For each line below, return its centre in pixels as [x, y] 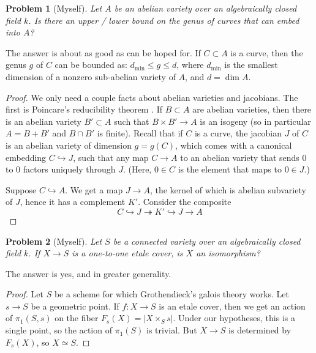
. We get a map [94, 189]
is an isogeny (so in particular [255, 121]
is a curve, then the [267, 52]
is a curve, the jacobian [238, 133]
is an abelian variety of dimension [69, 145]
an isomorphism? [228, 253]
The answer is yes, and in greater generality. [88, 273]
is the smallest [251, 65]
